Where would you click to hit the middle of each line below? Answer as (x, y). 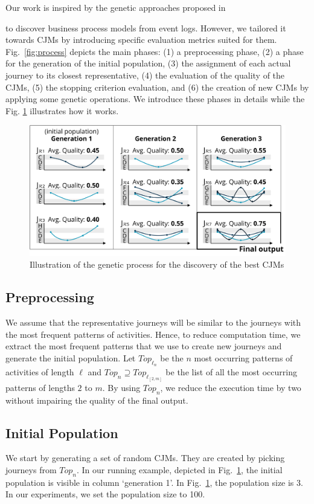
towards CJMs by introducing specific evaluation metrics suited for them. (141, 40)
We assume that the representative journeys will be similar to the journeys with (153, 322)
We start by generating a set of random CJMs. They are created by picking (145, 458)
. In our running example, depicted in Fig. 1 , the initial (179, 469)
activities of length (40, 372)
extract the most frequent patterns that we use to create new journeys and (144, 346)
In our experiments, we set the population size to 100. (105, 494)
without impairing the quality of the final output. (97, 400)
